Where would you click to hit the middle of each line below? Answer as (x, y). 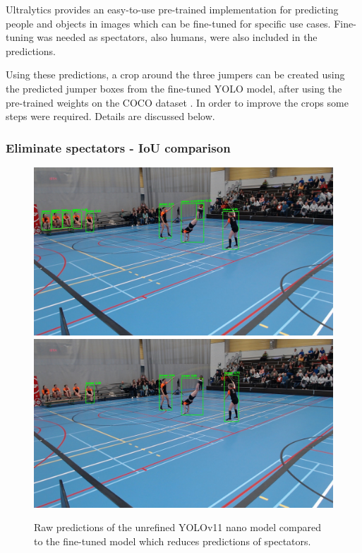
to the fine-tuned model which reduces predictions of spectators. (173, 541)
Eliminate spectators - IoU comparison (118, 147)
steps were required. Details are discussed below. (110, 116)
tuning (20, 37)
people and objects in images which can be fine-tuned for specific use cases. (168, 23)
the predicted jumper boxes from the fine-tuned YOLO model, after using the (174, 88)
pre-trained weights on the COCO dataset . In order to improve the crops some (177, 102)
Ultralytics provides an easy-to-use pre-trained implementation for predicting (172, 9)
